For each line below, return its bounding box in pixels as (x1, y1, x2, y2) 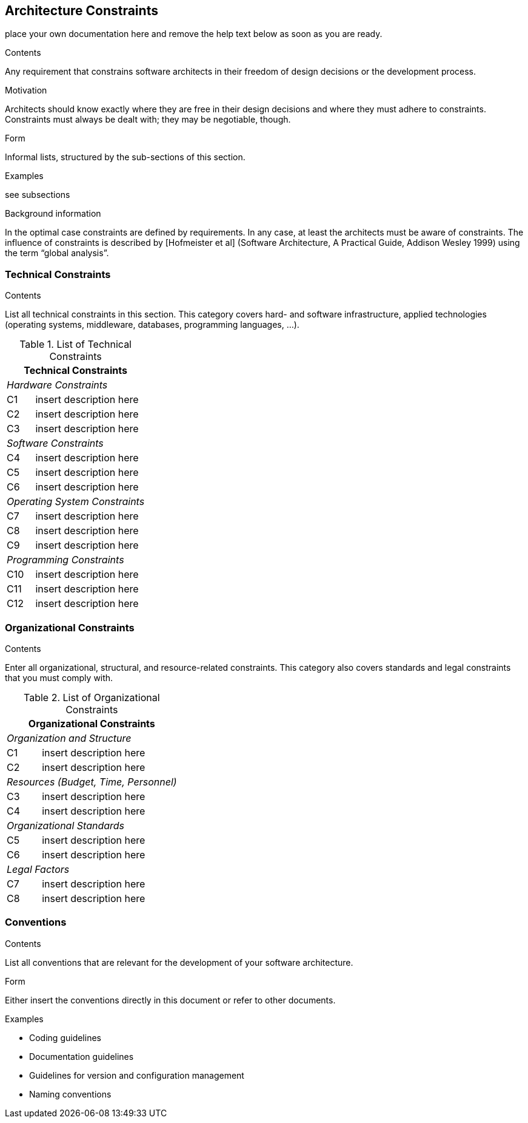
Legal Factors (7, 863, 70, 875)
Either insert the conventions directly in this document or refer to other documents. (5, 994, 336, 1005)
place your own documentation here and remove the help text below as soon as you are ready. (5, 29, 383, 39)
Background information (5, 208, 101, 219)
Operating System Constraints (7, 495, 145, 508)
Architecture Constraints (5, 3, 158, 18)
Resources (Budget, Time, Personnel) (7, 775, 177, 788)
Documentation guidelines (29, 1051, 134, 1062)
